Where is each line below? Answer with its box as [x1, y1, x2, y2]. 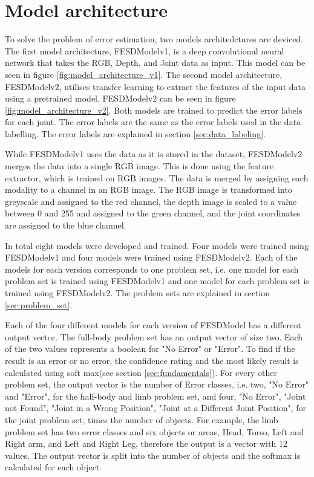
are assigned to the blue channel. [5, 219, 126, 232]
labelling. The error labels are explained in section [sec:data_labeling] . [5, 127, 266, 140]
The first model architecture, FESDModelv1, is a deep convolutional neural [5, 44, 284, 57]
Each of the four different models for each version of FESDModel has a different [5, 319, 302, 331]
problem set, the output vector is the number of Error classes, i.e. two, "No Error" [5, 378, 309, 391]
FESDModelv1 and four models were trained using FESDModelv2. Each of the [5, 251, 298, 264]
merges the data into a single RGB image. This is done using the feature [5, 160, 274, 172]
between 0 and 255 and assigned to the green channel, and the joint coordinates [5, 207, 301, 219]
